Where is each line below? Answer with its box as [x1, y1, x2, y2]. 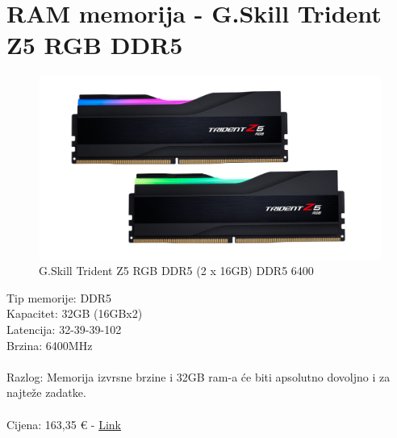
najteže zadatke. [6, 384, 86, 401]
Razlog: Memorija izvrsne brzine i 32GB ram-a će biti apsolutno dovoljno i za [6, 368, 391, 385]
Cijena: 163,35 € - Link [6, 415, 121, 432]
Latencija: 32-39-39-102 [6, 321, 122, 337]
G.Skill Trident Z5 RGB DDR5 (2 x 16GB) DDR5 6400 [39, 262, 314, 279]
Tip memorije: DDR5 [6, 289, 112, 306]
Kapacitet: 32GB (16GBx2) [6, 305, 143, 322]
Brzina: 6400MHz [6, 336, 93, 353]
